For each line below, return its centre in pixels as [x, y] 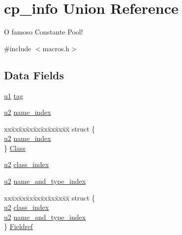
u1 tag [14, 95]
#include [18, 48]
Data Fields [34, 75]
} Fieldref [18, 226]
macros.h [56, 48]
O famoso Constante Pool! [44, 32]
